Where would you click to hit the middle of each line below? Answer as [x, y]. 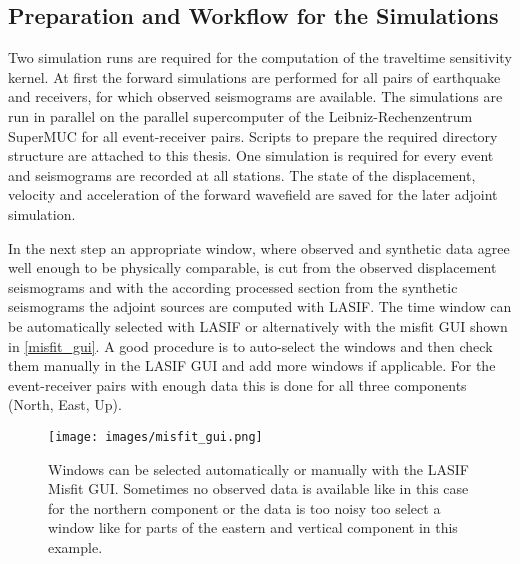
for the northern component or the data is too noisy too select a [244, 507]
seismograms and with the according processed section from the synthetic [233, 286]
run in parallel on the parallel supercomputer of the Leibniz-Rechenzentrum [240, 115]
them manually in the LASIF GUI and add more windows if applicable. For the [252, 365]
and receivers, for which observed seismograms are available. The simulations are [255, 96]
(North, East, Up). [65, 404]
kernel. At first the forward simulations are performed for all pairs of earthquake [254, 76]
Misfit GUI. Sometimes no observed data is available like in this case [258, 488]
